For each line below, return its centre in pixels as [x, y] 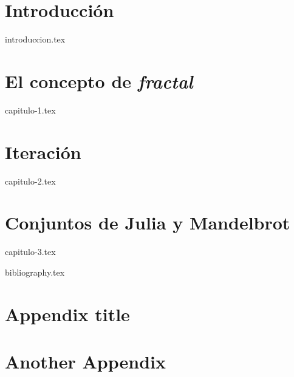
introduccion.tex [35, 39]
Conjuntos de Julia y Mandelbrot [148, 222]
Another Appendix [85, 362]
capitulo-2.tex [30, 181]
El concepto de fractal [99, 81]
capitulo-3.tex [30, 252]
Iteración [43, 151]
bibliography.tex [35, 272]
